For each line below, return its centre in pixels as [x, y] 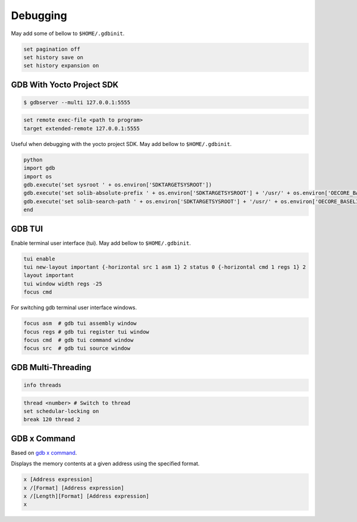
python [33, 160]
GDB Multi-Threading [51, 367]
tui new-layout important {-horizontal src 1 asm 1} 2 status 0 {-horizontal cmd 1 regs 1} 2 [165, 267]
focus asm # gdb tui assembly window [80, 324]
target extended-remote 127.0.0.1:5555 [82, 128]
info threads [43, 385]
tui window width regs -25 [63, 284]
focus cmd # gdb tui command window [79, 340]
